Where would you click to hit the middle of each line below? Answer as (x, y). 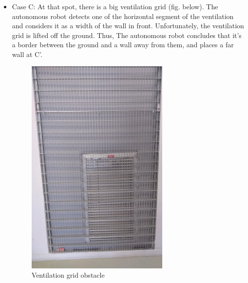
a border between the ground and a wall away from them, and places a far (123, 45)
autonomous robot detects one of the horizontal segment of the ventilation (123, 16)
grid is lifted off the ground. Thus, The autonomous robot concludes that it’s (127, 35)
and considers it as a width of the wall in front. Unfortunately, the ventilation (128, 26)
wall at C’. (27, 54)
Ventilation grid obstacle (68, 275)
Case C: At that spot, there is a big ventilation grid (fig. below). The (115, 6)
